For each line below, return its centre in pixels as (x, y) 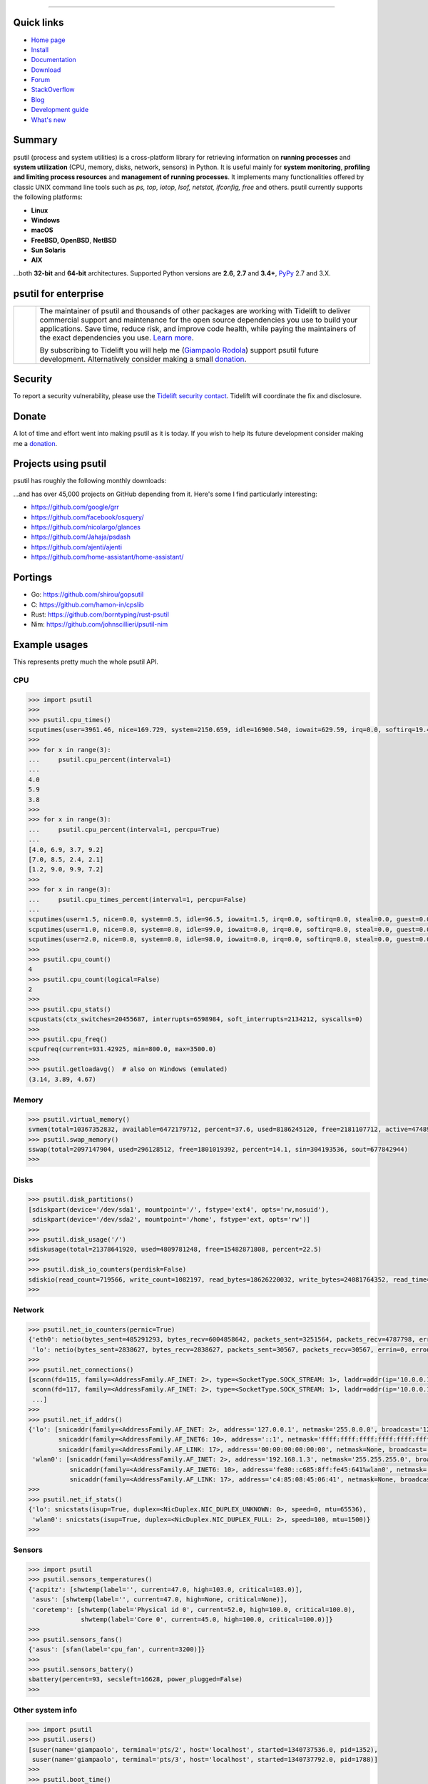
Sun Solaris (48, 250)
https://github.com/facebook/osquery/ (87, 517)
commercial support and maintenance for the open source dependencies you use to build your (199, 320)
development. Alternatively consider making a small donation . (143, 359)
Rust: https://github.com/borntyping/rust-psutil (100, 614)
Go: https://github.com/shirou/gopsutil (87, 594)
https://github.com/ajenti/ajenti (77, 547)
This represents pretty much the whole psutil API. (86, 662)
